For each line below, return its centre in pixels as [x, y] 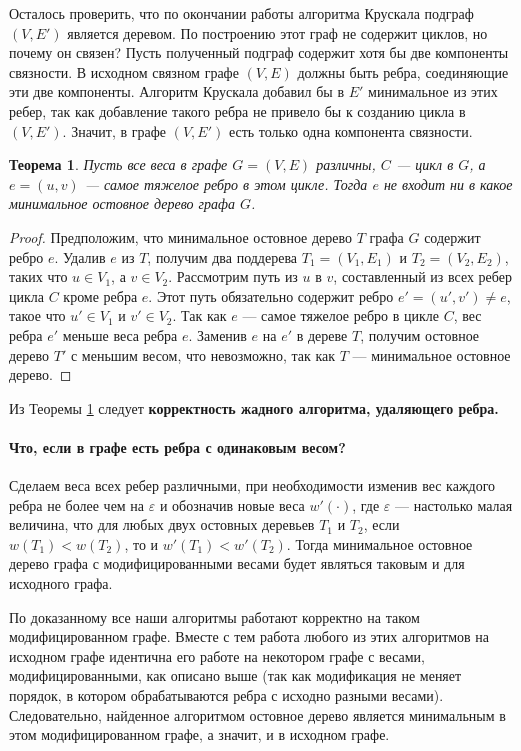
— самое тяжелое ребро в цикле [340, 315]
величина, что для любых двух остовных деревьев [162, 524]
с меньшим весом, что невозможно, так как [203, 354]
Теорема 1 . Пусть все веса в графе [118, 164]
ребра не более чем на [77, 504]
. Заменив [217, 334]
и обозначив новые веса [232, 504]
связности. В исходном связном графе [124, 71]
